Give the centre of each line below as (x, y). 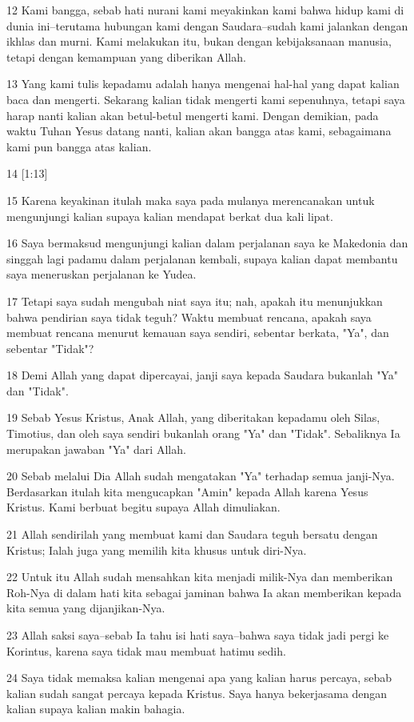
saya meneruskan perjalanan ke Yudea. (102, 274)
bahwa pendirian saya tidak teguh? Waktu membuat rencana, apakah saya (189, 317)
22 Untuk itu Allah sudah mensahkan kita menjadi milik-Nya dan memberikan (200, 577)
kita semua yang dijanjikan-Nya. (86, 608)
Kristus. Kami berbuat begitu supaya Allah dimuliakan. (143, 507)
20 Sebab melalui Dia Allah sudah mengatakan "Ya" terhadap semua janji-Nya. (201, 476)
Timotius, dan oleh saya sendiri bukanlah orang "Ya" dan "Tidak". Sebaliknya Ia (203, 433)
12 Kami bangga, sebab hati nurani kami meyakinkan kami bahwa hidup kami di (205, 10)
